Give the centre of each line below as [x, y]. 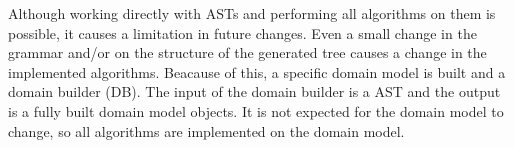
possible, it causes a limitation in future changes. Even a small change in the [242, 32]
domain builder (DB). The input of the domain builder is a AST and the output [254, 91]
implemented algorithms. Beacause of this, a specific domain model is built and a [257, 71]
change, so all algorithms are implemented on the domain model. [206, 130]
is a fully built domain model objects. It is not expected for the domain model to [256, 110]
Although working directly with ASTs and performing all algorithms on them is [252, 13]
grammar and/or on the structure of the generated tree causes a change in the [247, 52]
